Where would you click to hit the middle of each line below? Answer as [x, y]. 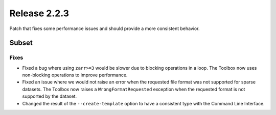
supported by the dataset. [49, 96]
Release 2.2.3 [39, 13]
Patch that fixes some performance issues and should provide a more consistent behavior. [105, 28]
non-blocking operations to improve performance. [75, 75]
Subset [21, 43]
